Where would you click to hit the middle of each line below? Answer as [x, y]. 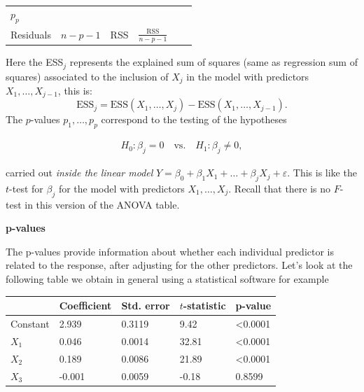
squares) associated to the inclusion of [87, 76]
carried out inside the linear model [79, 173]
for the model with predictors [121, 188]
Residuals [31, 34]
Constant [30, 324]
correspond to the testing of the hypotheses [194, 119]
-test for [26, 188]
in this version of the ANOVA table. [102, 204]
